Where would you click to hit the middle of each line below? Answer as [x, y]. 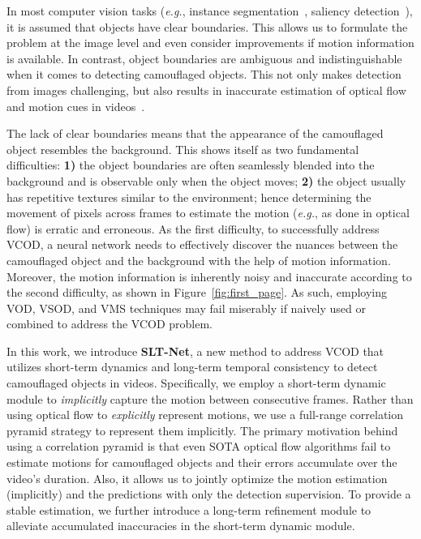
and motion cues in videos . [76, 106]
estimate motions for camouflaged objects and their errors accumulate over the [202, 462]
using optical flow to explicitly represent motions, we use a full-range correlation [205, 415]
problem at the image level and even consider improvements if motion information [210, 43]
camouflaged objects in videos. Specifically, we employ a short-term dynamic [196, 383]
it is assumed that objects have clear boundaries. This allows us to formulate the [207, 26]
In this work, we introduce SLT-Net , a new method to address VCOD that [195, 351]
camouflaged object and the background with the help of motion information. [199, 260]
